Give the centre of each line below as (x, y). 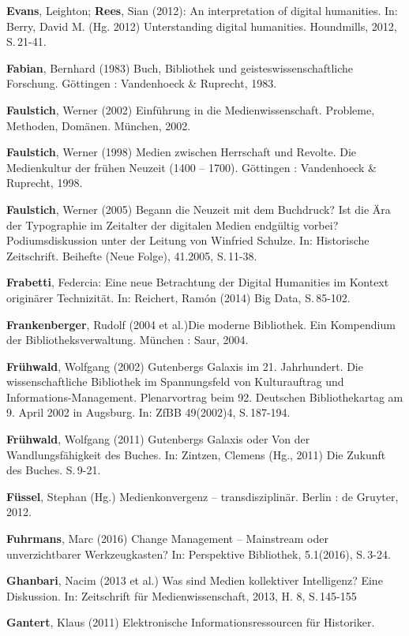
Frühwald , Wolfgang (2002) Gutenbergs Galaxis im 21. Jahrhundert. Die (185, 366)
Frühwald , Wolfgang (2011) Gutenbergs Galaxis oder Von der (158, 439)
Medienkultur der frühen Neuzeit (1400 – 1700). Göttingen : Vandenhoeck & (191, 167)
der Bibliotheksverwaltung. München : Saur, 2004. (128, 340)
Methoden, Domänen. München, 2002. (99, 125)
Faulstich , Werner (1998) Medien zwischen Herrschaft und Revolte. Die (182, 152)
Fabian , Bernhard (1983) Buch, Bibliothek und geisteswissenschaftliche (180, 67)
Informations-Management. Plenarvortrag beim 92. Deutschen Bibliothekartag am (205, 397)
